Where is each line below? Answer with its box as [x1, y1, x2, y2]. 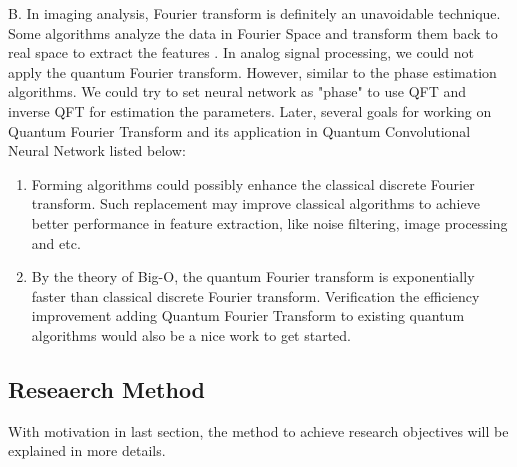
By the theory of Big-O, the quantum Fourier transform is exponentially [31, 266, 475, 287]
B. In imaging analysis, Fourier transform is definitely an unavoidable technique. [8, 3, 501, 23]
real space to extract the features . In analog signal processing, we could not [8, 42, 475, 63]
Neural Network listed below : [8, 140, 186, 161]
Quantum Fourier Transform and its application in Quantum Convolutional [8, 120, 471, 141]
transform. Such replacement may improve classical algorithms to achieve [31, 193, 480, 214]
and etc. [31, 232, 81, 253]
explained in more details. [8, 440, 166, 461]
